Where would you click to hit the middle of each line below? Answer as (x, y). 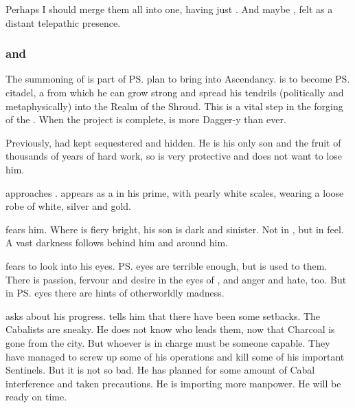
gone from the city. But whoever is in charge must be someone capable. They (168, 342)
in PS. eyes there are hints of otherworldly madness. (115, 293)
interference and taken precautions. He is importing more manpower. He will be (173, 383)
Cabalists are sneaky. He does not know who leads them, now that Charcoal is (170, 329)
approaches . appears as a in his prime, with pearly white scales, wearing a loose (175, 192)
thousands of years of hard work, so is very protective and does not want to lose (174, 156)
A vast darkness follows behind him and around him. (117, 243)
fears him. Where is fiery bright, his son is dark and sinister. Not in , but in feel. (175, 229)
